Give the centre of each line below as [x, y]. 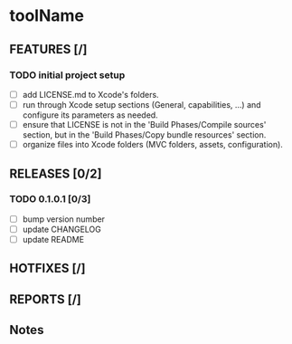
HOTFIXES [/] [47, 268]
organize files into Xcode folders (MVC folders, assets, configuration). [152, 145]
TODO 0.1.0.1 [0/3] [50, 199]
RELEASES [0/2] [56, 173]
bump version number [64, 219]
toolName [47, 16]
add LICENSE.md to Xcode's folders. [91, 94]
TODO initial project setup [67, 75]
